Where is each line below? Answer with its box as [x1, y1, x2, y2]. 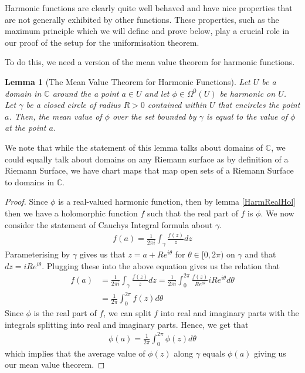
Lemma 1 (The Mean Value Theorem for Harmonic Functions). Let [5, 75, 250, 87]
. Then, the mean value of [9, 110, 102, 122]
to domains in [5, 175, 55, 188]
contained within [147, 99, 207, 111]
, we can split [103, 307, 151, 319]
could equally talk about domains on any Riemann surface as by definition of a [5, 152, 289, 165]
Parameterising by [5, 248, 70, 260]
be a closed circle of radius [26, 99, 121, 111]
